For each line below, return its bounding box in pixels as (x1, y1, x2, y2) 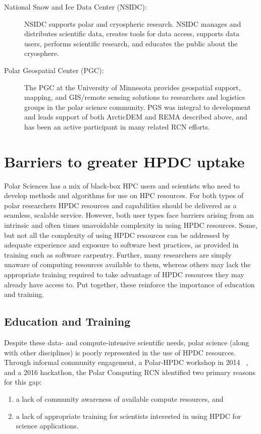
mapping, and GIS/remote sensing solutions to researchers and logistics (24, 92, 245, 102)
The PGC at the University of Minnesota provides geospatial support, (24, 82, 241, 92)
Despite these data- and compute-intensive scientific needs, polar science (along (4, 337, 249, 347)
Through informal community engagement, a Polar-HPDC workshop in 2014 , (4, 357, 248, 367)
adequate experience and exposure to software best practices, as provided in (4, 239, 239, 250)
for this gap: (4, 377, 42, 387)
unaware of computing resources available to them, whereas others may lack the (4, 259, 251, 270)
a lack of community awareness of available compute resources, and (16, 393, 224, 404)
